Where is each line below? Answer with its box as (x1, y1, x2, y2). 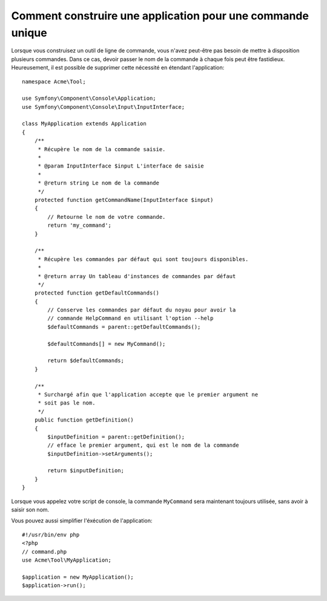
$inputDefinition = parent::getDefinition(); (47, 433, 185, 440)
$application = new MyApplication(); (22, 573, 134, 580)
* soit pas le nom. (38, 400, 96, 406)
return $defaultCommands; (47, 357, 124, 364)
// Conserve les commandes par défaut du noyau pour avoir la (47, 307, 236, 314)
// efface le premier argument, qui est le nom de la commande (47, 442, 239, 449)
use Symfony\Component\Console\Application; (22, 95, 157, 102)
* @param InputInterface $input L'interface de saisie (38, 163, 204, 169)
